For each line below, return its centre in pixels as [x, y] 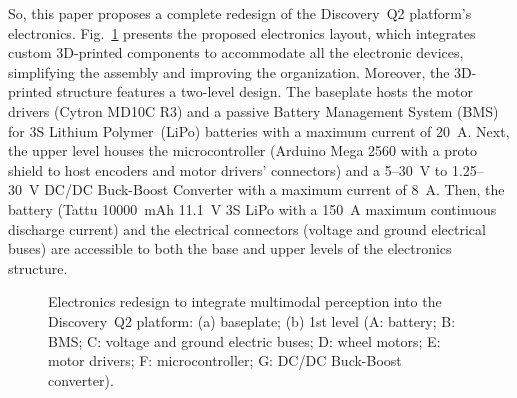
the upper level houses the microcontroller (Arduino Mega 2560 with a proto [243, 150]
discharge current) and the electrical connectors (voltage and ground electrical [247, 228]
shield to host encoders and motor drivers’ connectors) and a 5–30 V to [228, 169]
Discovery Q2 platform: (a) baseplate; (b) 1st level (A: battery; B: [252, 320]
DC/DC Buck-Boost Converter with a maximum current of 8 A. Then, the [274, 189]
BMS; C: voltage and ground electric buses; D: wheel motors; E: [244, 340]
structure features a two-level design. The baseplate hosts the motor [264, 91]
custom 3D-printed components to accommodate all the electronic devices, [236, 52]
